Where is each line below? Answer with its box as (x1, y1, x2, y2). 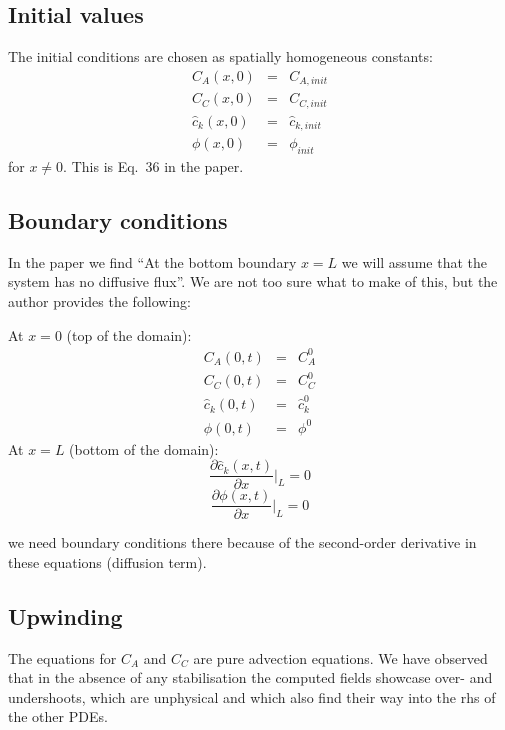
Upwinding (8, 600, 123, 631)
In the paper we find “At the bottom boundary (8, 251, 297, 272)
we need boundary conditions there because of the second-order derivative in (8, 532, 477, 553)
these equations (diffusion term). (8, 551, 207, 572)
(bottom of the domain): (69, 438, 219, 459)
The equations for (8, 647, 117, 668)
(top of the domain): (66, 324, 192, 345)
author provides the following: (8, 291, 191, 312)
